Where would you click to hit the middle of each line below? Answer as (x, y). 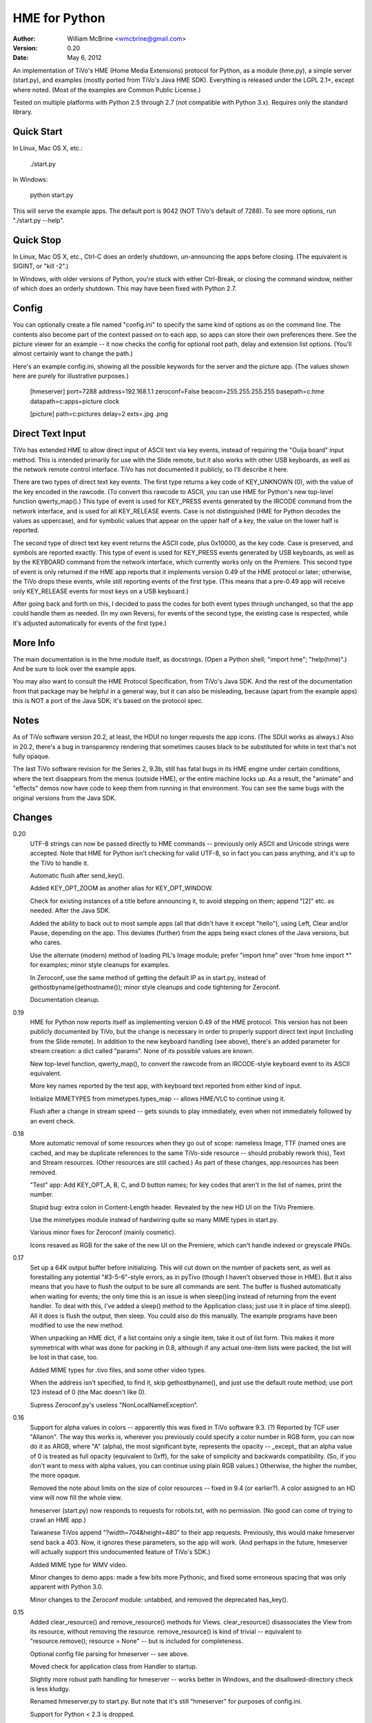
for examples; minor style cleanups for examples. (100, 965)
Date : (21, 58)
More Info (34, 643)
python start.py (52, 195)
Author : (24, 39)
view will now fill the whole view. (76, 1498)
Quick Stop (37, 240)
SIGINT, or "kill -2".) (41, 266)
